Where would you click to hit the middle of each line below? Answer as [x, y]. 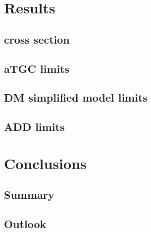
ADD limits [34, 127]
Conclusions [45, 163]
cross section [37, 39]
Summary [29, 195]
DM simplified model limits [76, 97]
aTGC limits [37, 68]
